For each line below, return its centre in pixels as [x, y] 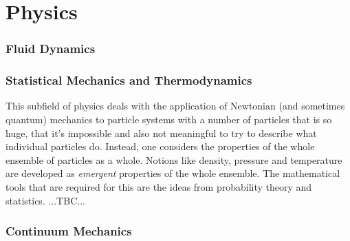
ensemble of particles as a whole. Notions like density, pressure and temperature [174, 159]
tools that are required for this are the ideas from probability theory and [159, 187]
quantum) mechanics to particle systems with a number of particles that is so [169, 119]
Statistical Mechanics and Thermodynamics [129, 80]
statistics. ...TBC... [45, 200]
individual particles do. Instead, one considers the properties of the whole [160, 146]
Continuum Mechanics [69, 231]
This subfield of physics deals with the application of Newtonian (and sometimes [175, 106]
